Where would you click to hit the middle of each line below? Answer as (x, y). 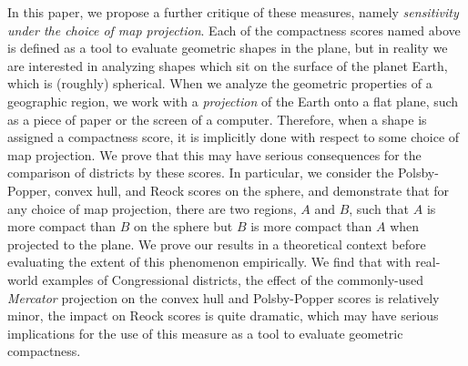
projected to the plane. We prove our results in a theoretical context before (217, 244)
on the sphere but (183, 226)
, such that (379, 208)
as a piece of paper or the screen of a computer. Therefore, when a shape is (217, 119)
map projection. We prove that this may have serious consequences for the (214, 154)
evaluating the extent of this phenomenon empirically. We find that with (209, 262)
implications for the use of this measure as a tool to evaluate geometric (205, 333)
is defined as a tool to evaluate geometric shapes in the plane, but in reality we (228, 48)
